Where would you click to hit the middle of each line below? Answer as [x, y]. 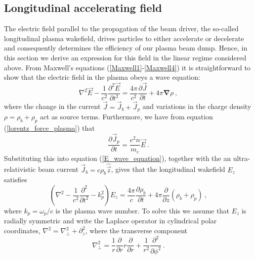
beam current [58, 169]
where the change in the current [52, 106]
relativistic [20, 169]
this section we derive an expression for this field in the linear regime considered [125, 57]
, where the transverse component [136, 231]
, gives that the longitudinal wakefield [168, 169]
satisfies [16, 180]
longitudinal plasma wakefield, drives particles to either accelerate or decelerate [124, 38]
